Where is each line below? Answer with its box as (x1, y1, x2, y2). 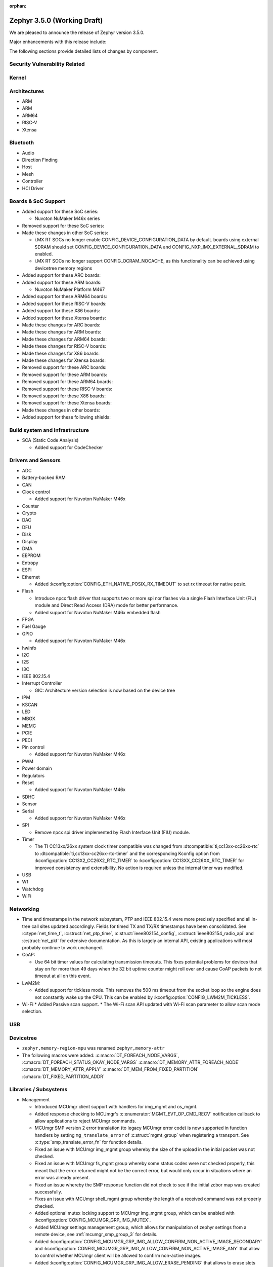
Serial (22, 808, 34, 814)
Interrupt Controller (22, 680, 62, 686)
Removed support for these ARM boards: (22, 371, 107, 378)
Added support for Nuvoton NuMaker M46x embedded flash (34, 609, 161, 615)
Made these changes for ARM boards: (22, 329, 101, 335)
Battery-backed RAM (22, 474, 66, 481)
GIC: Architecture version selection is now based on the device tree (34, 687, 175, 693)
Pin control (22, 744, 45, 750)
